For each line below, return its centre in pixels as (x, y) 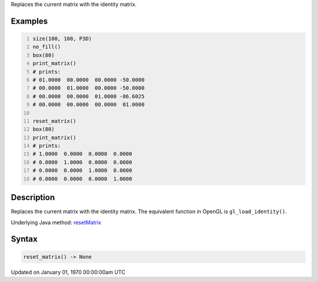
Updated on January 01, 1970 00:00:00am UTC (68, 272)
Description (33, 198)
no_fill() (47, 47)
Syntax (24, 239)
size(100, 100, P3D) (62, 39)
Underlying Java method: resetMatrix (56, 222)
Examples (29, 21)
